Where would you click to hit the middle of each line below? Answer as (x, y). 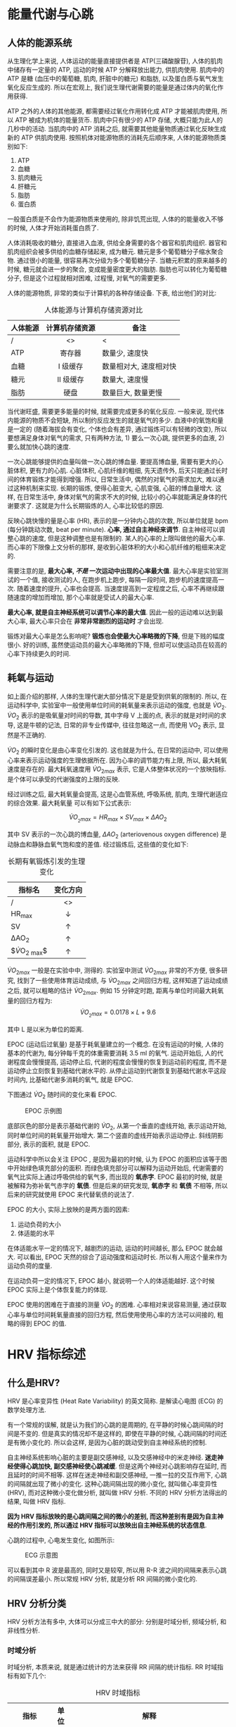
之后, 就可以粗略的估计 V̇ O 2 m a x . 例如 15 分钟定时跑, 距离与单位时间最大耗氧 (116, 991)
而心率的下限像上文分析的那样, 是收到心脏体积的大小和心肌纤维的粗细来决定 (117, 547)
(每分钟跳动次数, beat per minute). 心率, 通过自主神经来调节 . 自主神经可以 (113, 530)
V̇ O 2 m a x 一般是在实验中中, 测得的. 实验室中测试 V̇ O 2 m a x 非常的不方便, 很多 (114, 971)
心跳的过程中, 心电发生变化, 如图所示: (61, 1540)
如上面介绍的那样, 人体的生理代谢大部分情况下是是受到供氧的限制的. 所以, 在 (117, 696)
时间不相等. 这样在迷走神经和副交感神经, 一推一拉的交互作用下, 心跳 (129, 1475)
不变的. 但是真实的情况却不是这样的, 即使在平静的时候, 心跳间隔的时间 (120, 1434)
